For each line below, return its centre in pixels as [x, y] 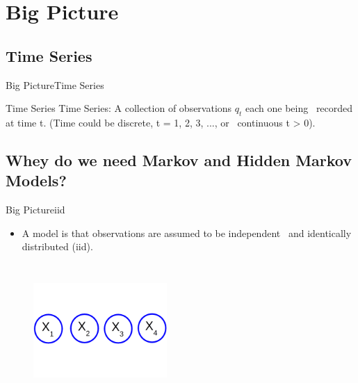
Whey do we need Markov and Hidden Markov [179, 160]
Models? [36, 180]
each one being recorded [299, 108]
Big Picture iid [35, 210]
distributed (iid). [57, 246]
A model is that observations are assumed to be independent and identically [187, 233]
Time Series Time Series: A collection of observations [119, 108]
